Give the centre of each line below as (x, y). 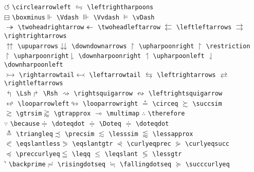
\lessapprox (173, 134)
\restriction (228, 46)
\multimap (123, 114)
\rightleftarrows (34, 83)
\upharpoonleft (179, 56)
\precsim (80, 134)
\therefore (166, 114)
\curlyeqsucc (207, 144)
